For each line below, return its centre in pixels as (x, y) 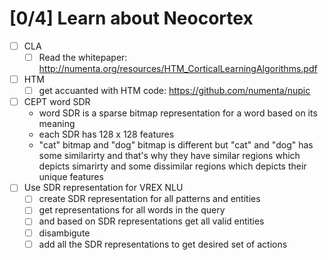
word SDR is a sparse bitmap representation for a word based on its (178, 113)
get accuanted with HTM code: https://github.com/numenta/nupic (174, 91)
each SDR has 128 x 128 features (106, 134)
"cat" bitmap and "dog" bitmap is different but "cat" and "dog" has (176, 145)
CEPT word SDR (57, 102)
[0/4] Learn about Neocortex (131, 18)
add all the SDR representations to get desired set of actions (163, 244)
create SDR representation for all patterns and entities (149, 199)
